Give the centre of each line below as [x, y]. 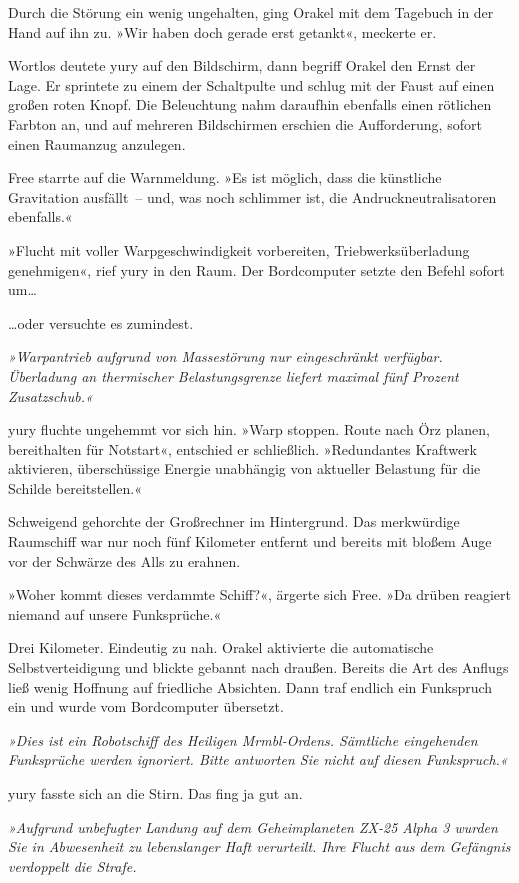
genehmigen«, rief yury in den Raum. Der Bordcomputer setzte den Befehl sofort [256, 269]
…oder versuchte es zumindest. [101, 322]
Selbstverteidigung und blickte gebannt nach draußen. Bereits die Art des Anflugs [258, 667]
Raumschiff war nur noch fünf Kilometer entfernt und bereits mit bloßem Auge [250, 541]
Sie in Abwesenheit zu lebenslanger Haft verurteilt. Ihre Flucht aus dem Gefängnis [259, 846]
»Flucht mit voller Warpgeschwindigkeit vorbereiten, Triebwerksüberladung [239, 249]
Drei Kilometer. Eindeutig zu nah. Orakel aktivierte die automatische [221, 647]
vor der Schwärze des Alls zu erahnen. [124, 560]
